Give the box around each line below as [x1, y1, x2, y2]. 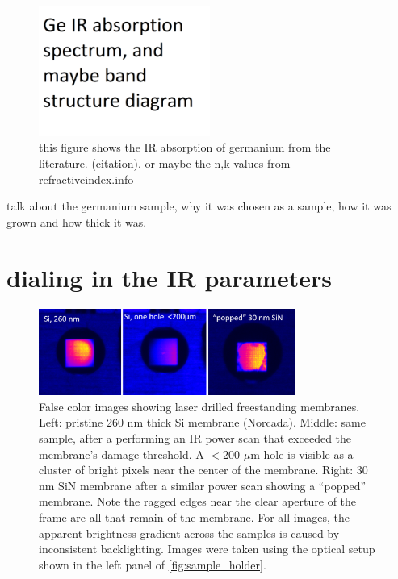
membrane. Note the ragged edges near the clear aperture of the [39, 493, 357, 510]
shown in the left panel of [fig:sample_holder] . [39, 556, 266, 573]
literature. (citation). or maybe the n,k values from [39, 155, 291, 172]
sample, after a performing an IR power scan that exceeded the [39, 430, 352, 447]
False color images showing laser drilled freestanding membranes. [39, 398, 360, 414]
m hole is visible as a [250, 445, 354, 462]
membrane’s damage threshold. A [39, 445, 204, 462]
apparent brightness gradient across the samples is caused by [39, 524, 340, 541]
